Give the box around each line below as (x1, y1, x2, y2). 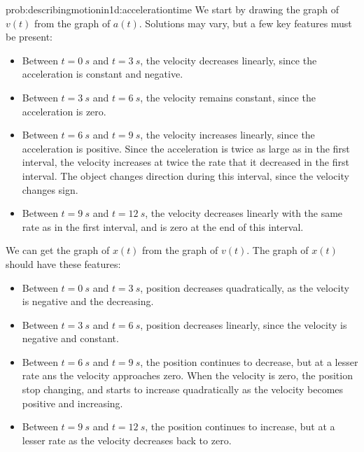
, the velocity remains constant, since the (140, 90, 316, 104)
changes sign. (22, 182, 78, 197)
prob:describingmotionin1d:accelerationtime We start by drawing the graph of (6, 2, 339, 16)
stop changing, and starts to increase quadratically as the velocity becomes (22, 382, 344, 397)
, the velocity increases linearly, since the (140, 127, 315, 142)
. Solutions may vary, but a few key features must (139, 15, 352, 30)
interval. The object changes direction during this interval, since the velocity (22, 168, 349, 183)
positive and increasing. (22, 395, 123, 410)
